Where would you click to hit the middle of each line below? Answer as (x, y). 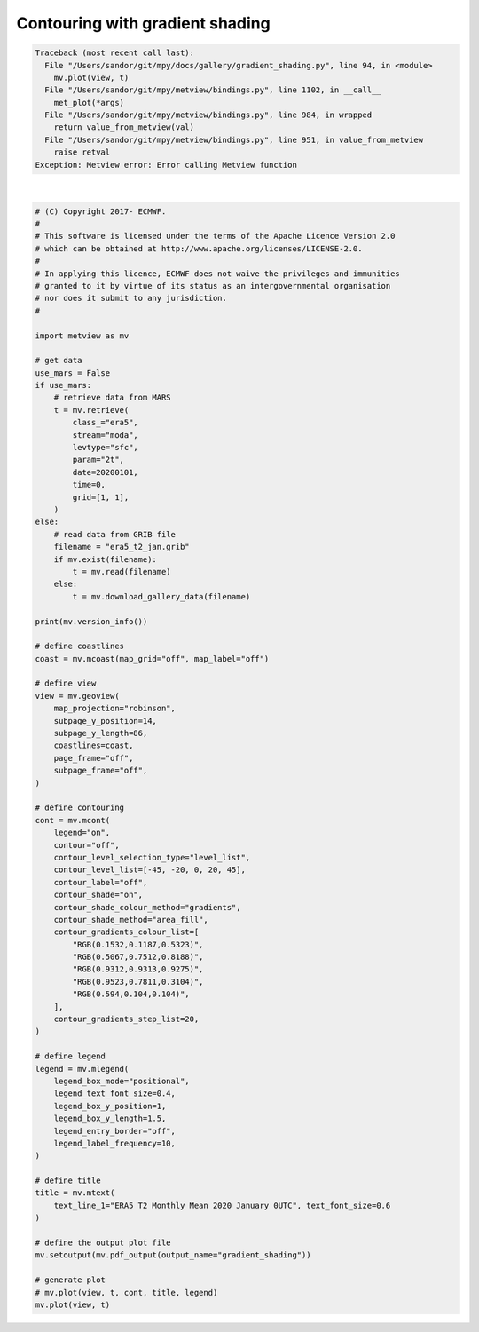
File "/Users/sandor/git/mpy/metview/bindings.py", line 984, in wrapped (208, 115)
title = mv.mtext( (75, 1193)
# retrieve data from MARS (113, 398)
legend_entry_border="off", (115, 1131)
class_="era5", (106, 423)
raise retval (82, 152)
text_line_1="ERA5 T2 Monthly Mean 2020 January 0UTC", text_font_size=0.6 (222, 1205)
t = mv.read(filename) (122, 571)
